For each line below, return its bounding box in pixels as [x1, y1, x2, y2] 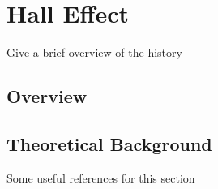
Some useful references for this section [6, 169, 195, 186]
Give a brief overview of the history [6, 44, 182, 61]
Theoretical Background [6, 131, 212, 156]
